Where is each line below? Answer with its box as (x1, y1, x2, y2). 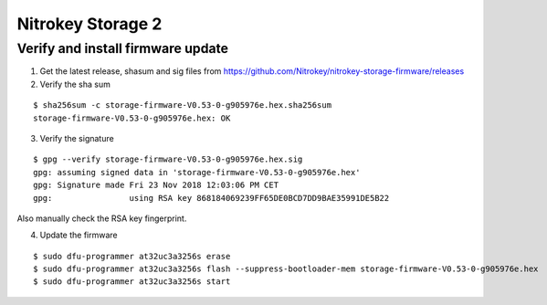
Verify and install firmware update (16, 40, 228, 57)
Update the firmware (39, 229, 118, 241)
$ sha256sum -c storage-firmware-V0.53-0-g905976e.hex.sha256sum (33, 100, 332, 110)
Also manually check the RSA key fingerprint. (16, 213, 187, 224)
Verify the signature (39, 132, 114, 143)
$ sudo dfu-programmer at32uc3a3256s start (33, 277, 231, 287)
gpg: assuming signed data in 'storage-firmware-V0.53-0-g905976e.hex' (33, 167, 361, 177)
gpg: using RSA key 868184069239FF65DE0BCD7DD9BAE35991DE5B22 (33, 193, 390, 203)
